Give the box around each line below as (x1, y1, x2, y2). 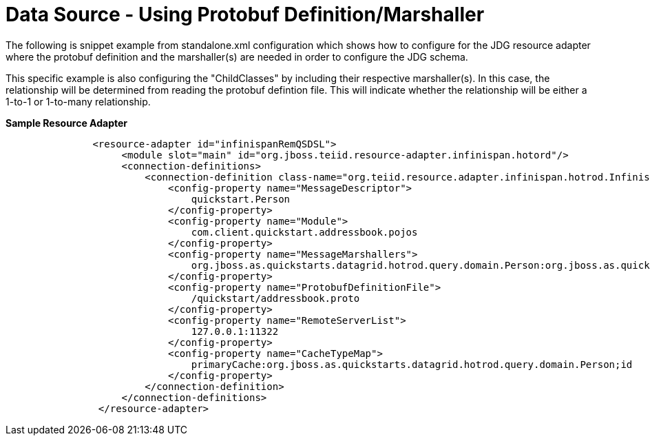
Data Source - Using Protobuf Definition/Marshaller (6, 3, 485, 26)
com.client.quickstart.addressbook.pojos (191, 226, 418, 238)
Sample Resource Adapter (6, 116, 128, 129)
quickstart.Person (191, 193, 291, 205)
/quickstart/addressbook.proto (191, 292, 360, 304)
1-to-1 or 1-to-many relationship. (6, 95, 151, 107)
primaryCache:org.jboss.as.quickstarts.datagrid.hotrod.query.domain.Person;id (191, 358, 633, 370)
